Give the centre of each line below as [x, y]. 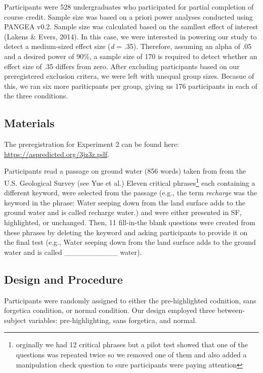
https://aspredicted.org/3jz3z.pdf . [57, 154]
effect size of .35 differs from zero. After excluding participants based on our [122, 66]
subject [15, 320]
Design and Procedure [63, 279]
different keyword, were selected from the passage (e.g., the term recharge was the [131, 193]
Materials [29, 123]
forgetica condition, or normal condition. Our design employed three [110, 310]
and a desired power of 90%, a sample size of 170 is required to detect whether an [131, 56]
